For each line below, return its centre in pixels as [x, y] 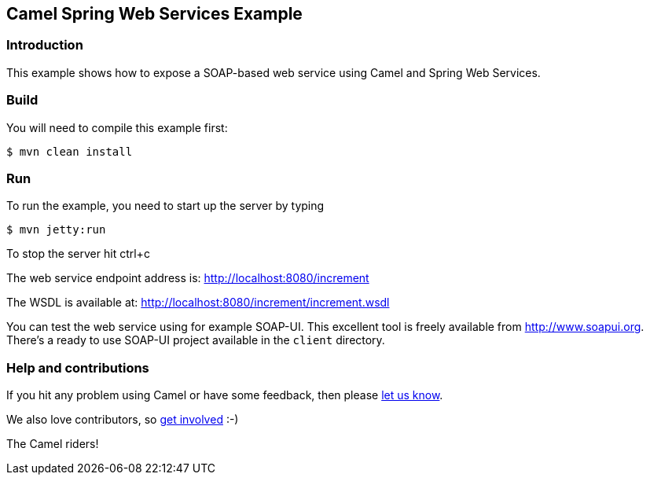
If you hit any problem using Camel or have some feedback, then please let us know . [225, 395]
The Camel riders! [53, 444]
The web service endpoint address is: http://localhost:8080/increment [188, 278]
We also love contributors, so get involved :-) [123, 420]
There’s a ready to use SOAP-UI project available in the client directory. [196, 340]
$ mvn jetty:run [56, 230]
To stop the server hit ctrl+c [78, 254]
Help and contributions [78, 367]
